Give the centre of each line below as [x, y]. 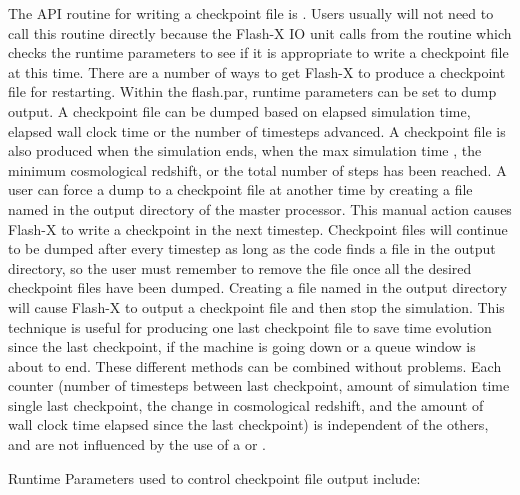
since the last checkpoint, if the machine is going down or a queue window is [242, 346]
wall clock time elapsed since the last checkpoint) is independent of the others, [248, 424]
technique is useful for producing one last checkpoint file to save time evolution [250, 326]
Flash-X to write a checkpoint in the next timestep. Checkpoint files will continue [258, 228]
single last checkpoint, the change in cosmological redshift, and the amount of [246, 404]
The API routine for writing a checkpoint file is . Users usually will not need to [251, 13]
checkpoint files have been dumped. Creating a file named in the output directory [258, 287]
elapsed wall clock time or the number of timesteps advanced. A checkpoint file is [257, 130]
